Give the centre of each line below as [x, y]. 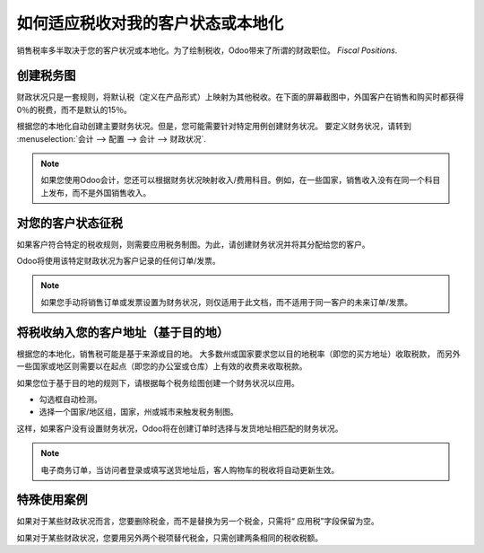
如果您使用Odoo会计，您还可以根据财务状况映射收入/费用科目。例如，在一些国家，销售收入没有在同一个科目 [241, 180]
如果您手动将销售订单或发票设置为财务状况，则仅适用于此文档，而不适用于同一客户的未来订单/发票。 [227, 302]
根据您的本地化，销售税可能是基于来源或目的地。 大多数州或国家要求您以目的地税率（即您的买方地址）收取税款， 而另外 [238, 354]
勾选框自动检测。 [70, 399]
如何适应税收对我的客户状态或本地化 [150, 23]
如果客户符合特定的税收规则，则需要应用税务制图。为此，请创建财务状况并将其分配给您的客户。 [193, 244]
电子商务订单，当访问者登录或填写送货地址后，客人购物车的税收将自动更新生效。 [190, 470]
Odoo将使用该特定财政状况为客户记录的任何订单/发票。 [119, 261]
